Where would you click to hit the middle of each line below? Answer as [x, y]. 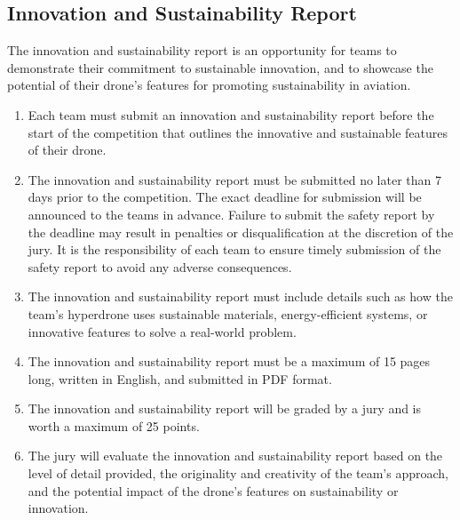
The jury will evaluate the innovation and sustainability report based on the [235, 456]
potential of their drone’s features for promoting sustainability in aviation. [209, 85]
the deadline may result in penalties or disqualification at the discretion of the [241, 232]
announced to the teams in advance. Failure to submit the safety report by [231, 214]
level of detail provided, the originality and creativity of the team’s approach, [238, 473]
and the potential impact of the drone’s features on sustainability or [213, 490]
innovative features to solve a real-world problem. [162, 331]
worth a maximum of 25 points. [114, 425]
